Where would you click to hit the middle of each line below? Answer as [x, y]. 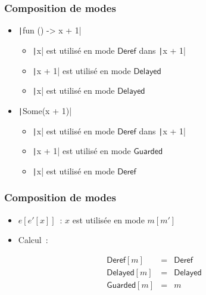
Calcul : [33, 240]
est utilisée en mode [108, 219]
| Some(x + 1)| [45, 110]
